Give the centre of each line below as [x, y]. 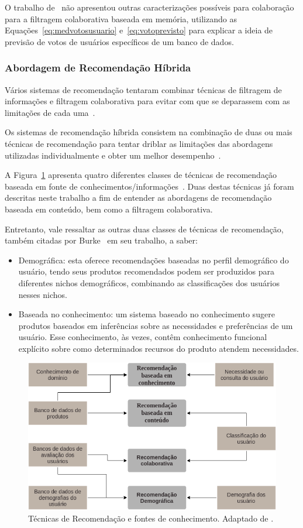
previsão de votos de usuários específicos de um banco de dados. [119, 41]
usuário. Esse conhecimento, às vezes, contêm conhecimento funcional [143, 337]
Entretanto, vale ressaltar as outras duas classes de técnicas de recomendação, [144, 229]
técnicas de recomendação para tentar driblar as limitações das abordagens [139, 143]
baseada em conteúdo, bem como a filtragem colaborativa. [109, 209]
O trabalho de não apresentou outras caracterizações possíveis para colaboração [149, 7]
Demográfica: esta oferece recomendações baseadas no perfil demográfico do [154, 260]
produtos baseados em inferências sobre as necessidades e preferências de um [156, 325]
